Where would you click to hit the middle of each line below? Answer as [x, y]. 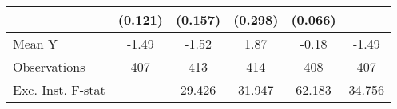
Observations [49, 66]
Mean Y [36, 43]
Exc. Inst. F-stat [59, 90]
